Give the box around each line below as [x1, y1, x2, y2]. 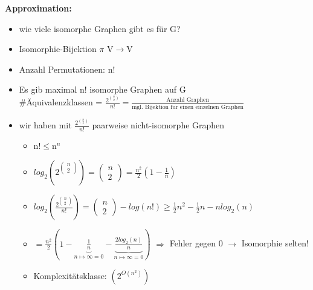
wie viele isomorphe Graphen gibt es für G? [19, 22, 181, 35]
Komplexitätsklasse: [33, 269, 107, 282]
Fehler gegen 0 [169, 237, 223, 249]
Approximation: [5, 2, 72, 14]
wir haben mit [19, 118, 72, 131]
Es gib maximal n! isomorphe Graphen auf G [19, 83, 186, 96]
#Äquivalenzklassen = [19, 96, 103, 108]
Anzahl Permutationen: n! [19, 62, 115, 75]
